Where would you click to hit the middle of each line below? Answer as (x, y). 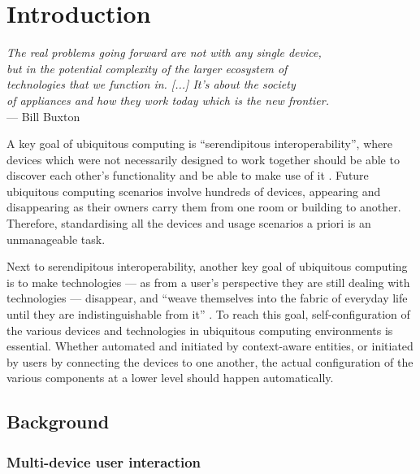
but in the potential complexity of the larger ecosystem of (147, 68)
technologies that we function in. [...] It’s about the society (151, 84)
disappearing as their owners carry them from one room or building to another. (204, 207)
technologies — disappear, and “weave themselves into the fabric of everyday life (207, 298)
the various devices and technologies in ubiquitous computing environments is (200, 330)
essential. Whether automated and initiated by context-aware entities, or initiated (210, 346)
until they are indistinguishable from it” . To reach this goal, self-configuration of (208, 314)
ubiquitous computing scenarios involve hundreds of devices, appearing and (194, 191)
